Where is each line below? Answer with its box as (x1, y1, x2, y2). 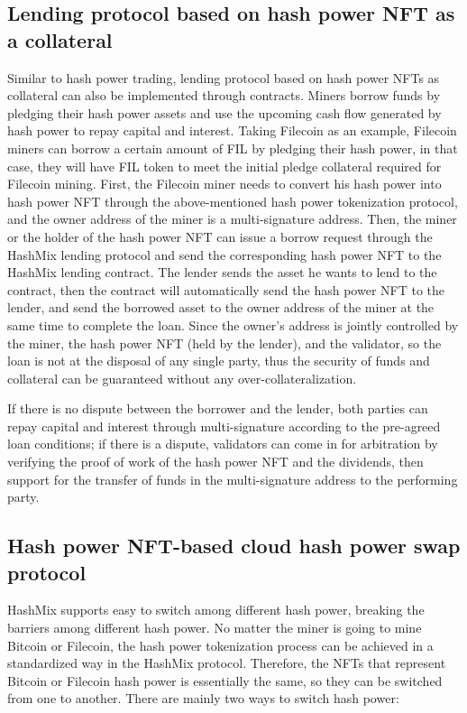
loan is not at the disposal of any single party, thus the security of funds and (7, 351, 430, 370)
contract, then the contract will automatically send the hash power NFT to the (7, 280, 445, 299)
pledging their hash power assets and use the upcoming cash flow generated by (7, 103, 442, 122)
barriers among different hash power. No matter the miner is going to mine (7, 618, 422, 637)
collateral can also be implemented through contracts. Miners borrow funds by (7, 86, 441, 105)
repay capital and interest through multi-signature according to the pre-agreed (7, 416, 441, 435)
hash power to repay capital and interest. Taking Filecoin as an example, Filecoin (7, 121, 457, 140)
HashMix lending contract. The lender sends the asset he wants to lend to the (7, 263, 437, 282)
